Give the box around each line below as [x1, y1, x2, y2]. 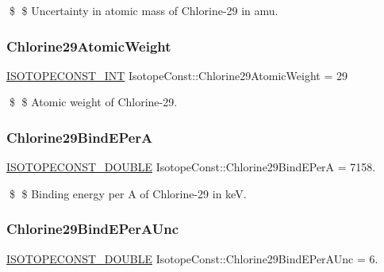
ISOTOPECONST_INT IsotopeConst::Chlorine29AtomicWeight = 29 [6, 67, 348, 83]
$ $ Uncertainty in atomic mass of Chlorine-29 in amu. [9, 2, 278, 18]
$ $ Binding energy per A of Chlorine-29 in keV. [9, 185, 247, 201]
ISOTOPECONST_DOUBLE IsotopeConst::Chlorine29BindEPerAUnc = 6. [6, 250, 378, 266]
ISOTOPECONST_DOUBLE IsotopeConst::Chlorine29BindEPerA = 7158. [6, 159, 376, 175]
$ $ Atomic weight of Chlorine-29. [9, 94, 178, 110]
